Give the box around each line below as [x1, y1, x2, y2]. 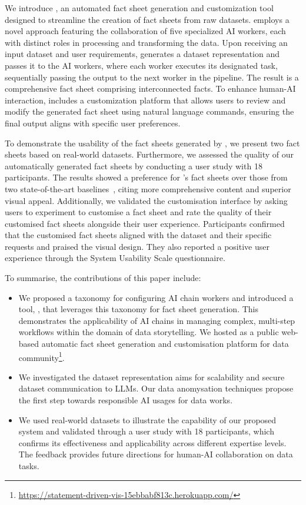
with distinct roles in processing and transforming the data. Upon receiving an [5, 36, 288, 48]
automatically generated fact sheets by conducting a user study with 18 [5, 159, 262, 172]
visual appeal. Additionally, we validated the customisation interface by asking [5, 194, 288, 206]
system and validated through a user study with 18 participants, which [18, 425, 274, 437]
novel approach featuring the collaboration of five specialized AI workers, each [5, 25, 286, 37]
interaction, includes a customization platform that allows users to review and [5, 93, 286, 106]
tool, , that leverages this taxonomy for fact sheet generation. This [18, 303, 258, 315]
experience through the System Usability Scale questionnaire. [5, 252, 225, 264]
